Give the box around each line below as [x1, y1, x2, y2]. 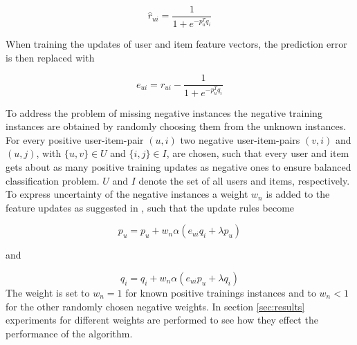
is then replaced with [6, 50, 95, 64]
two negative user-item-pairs [180, 132, 300, 147]
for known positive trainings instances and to [125, 285, 316, 299]
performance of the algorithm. [6, 326, 133, 340]
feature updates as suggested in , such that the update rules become [6, 200, 295, 214]
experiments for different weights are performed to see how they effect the [6, 313, 318, 327]
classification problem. [6, 173, 100, 187]
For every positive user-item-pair [6, 132, 144, 147]
